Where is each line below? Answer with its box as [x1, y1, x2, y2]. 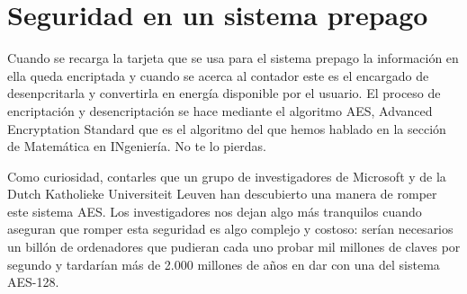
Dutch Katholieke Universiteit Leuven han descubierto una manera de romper [7, 184, 437, 203]
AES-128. [7, 272, 59, 291]
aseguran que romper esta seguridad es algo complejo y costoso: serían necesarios [7, 219, 454, 238]
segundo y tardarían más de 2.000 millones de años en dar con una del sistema [7, 254, 440, 273]
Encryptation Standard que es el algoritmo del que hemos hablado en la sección [7, 119, 446, 138]
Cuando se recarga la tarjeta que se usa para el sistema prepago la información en [7, 49, 459, 67]
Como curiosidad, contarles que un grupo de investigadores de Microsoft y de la [7, 166, 446, 185]
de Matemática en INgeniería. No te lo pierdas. [7, 137, 266, 156]
